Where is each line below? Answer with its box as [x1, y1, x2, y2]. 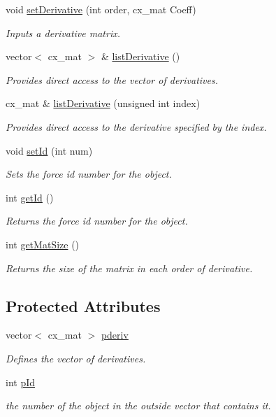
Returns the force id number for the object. [6, 213, 188, 228]
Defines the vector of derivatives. [6, 351, 146, 365]
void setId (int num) [6, 143, 93, 157]
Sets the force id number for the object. [6, 167, 172, 181]
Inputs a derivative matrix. [6, 25, 120, 40]
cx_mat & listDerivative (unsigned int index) [6, 96, 201, 111]
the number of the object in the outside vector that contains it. [6, 398, 271, 413]
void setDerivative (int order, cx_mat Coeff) [6, 2, 196, 16]
